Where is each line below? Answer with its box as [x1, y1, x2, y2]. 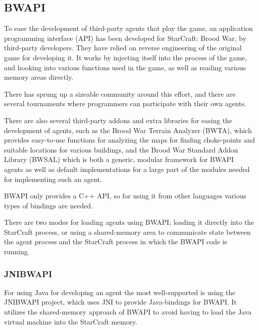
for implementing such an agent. [4, 173, 102, 184]
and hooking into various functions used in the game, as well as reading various [4, 62, 246, 72]
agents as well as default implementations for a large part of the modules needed [4, 164, 250, 174]
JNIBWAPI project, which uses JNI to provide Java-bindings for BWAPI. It [4, 297, 237, 307]
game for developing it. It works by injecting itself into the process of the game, [4, 52, 247, 62]
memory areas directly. [4, 72, 74, 82]
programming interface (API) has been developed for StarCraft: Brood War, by [4, 32, 247, 43]
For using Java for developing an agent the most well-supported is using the [4, 287, 236, 297]
